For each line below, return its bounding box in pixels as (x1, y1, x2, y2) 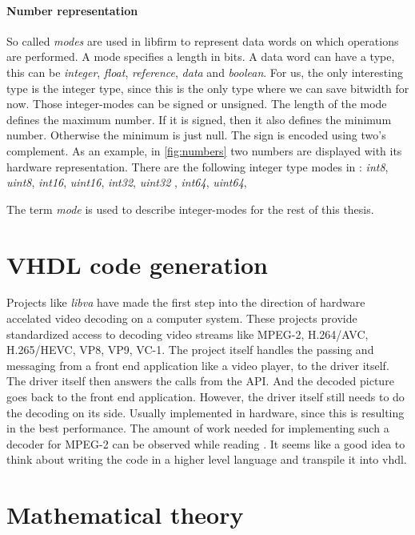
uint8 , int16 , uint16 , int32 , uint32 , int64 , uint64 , (6, 174, 247, 191)
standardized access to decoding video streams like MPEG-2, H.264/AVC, (6, 325, 369, 342)
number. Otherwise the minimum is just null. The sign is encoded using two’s (6, 127, 386, 143)
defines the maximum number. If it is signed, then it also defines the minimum (6, 111, 392, 127)
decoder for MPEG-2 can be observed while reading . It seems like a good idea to (6, 435, 405, 452)
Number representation (6, 2, 138, 18)
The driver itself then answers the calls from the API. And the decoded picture (6, 372, 394, 389)
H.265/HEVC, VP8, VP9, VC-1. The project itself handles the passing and (6, 341, 374, 358)
